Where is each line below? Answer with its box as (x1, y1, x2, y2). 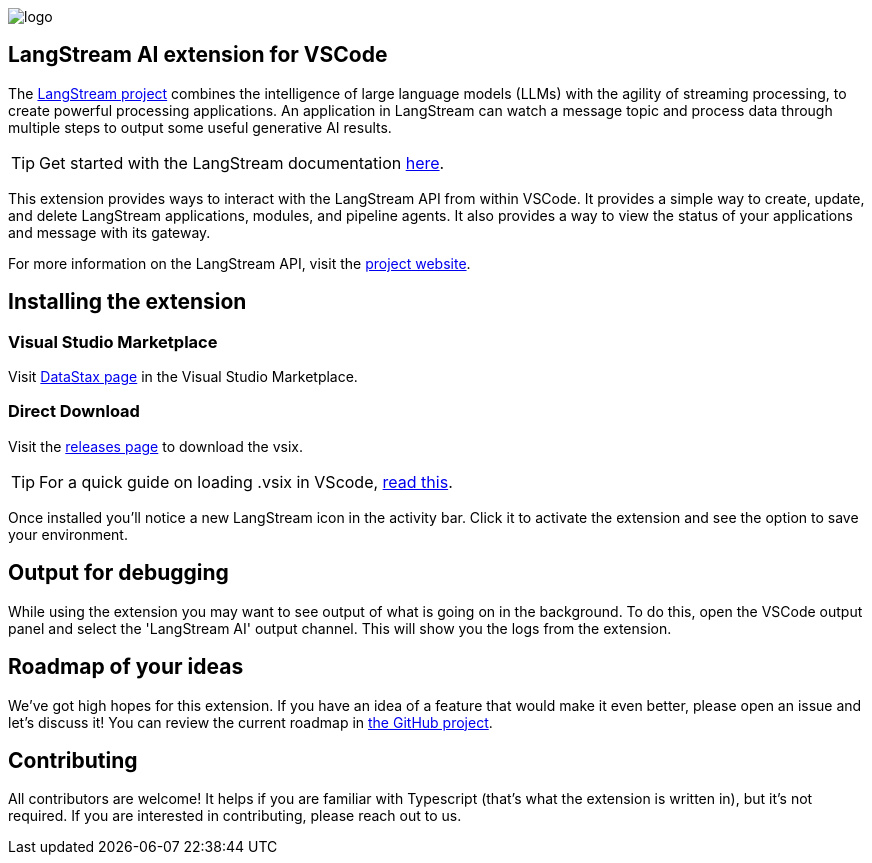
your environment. (8, 525, 128, 543)
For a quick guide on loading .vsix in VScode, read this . (39, 471, 453, 492)
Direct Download (8, 401, 140, 422)
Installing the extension (8, 289, 247, 315)
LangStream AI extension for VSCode (8, 42, 388, 68)
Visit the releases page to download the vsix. (8, 437, 303, 455)
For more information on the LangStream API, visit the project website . (8, 254, 471, 272)
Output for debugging (8, 560, 229, 586)
